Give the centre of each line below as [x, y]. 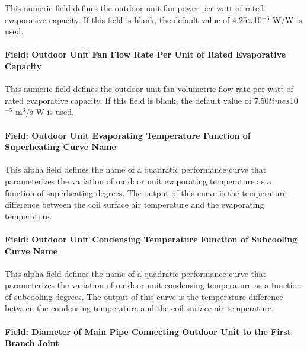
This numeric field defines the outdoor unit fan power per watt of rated [135, 8]
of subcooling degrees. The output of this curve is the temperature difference [144, 296]
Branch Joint [32, 343]
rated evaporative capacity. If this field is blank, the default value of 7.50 [137, 100]
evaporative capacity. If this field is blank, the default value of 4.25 [126, 19]
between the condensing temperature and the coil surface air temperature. [139, 308]
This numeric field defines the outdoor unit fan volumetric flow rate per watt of [149, 89]
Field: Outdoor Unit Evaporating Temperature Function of [128, 135]
